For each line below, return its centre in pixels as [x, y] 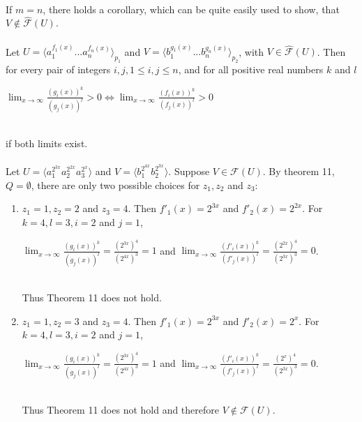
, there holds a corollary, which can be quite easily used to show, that [191, 9]
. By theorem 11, [299, 171]
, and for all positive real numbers [251, 69]
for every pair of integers [58, 69]
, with [251, 51]
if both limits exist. [47, 143]
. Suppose [189, 171]
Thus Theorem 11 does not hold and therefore [121, 410]
